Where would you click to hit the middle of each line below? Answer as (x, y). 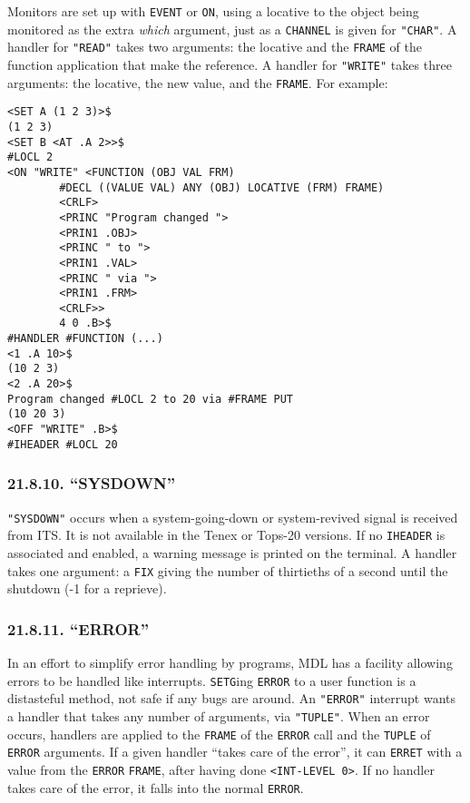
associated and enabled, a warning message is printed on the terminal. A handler (232, 552)
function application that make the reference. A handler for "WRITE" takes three (230, 64)
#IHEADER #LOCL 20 (63, 444)
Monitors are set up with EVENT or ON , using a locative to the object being (213, 11)
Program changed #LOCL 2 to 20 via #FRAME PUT (150, 399)
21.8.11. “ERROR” (78, 628)
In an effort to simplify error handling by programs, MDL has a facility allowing (230, 662)
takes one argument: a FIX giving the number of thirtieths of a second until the (228, 570)
